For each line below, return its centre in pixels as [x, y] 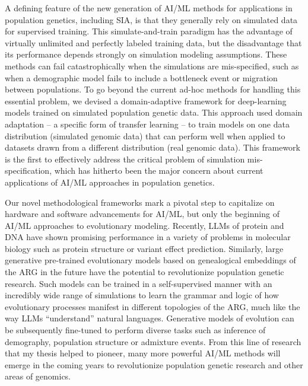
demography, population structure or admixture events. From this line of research [153, 341]
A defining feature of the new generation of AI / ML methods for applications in [149, 8]
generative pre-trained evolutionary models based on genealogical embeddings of [150, 260]
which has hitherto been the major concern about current [159, 170]
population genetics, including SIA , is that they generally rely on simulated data [151, 19]
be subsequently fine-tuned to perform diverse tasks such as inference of [135, 330]
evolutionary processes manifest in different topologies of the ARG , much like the [153, 306]
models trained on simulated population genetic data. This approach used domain [154, 112]
